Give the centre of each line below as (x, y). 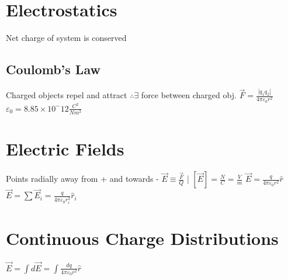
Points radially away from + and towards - (82, 179)
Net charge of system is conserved (66, 38)
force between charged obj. (189, 95)
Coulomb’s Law (53, 69)
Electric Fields (65, 149)
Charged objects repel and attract (67, 95)
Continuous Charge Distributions (142, 238)
